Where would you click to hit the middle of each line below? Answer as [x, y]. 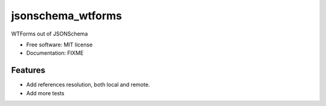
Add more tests [45, 93]
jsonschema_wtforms [66, 16]
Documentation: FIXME [55, 53]
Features [28, 70]
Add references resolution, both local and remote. [88, 85]
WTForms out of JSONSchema [50, 34]
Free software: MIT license [59, 45]
